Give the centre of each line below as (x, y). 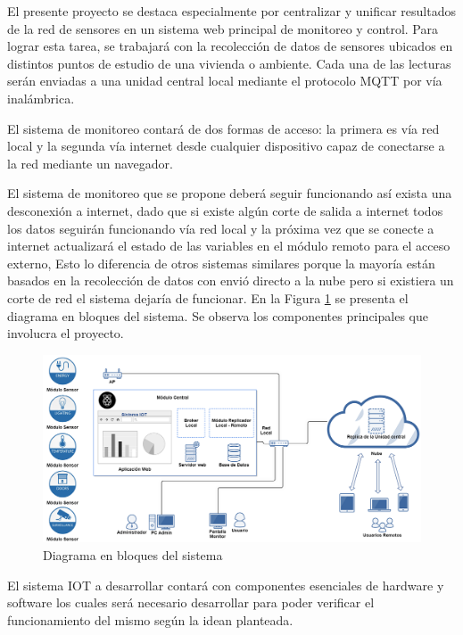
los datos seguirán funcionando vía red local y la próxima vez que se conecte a (221, 228)
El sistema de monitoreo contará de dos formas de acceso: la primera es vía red (223, 128)
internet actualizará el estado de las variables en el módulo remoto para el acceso (229, 246)
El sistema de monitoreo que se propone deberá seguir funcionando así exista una (230, 193)
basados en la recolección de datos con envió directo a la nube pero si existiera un (231, 280)
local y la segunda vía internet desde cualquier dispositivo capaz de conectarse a (226, 146)
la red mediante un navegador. (90, 163)
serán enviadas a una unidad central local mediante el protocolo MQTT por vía (225, 81)
